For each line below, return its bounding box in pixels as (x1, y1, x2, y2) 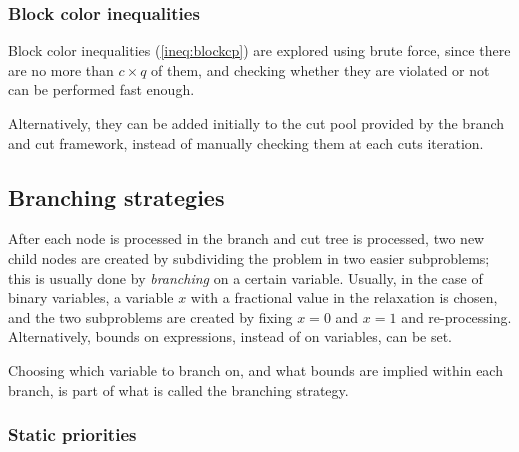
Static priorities (8, 422, 137, 447)
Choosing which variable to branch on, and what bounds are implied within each (8, 359, 503, 380)
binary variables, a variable (8, 287, 174, 308)
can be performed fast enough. (8, 79, 195, 100)
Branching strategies (8, 181, 225, 212)
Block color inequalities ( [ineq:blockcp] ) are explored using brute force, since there (8, 40, 511, 61)
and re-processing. (401, 306, 512, 327)
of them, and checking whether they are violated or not (151, 59, 490, 80)
